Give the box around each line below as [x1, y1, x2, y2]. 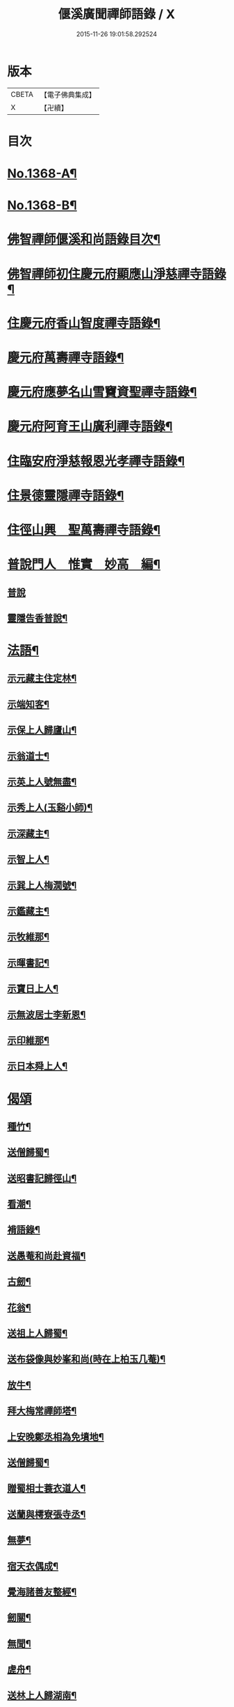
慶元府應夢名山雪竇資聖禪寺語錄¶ [7, 384, 197, 400]
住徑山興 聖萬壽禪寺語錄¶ [7, 522, 161, 538]
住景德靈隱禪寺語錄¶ [7, 488, 124, 504]
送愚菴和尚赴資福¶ [7, 1249, 86, 1261]
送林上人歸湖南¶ [7, 1690, 77, 1701]
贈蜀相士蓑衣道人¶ [7, 1483, 86, 1495]
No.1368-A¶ [7, 166, 78, 182]
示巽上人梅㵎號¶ [7, 879, 77, 891]
